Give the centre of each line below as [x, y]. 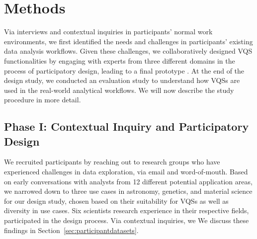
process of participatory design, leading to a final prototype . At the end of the [124, 70]
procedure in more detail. [43, 100]
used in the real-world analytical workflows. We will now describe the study [119, 90]
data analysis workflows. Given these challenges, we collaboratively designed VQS [128, 51]
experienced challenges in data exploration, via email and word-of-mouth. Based [126, 172]
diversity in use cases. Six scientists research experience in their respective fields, [127, 210]
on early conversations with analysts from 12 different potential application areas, [128, 181]
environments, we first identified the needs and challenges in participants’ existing [128, 41]
